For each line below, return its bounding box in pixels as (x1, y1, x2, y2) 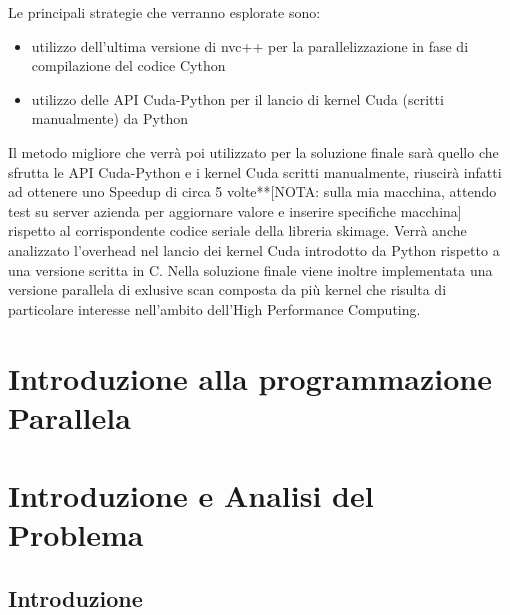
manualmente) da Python (31, 108, 188, 129)
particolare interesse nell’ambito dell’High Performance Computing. (8, 298, 421, 319)
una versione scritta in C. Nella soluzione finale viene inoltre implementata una (8, 259, 493, 280)
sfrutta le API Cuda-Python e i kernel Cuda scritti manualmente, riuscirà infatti (8, 161, 502, 182)
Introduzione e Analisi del (8, 475, 374, 516)
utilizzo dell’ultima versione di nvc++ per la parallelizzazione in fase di (31, 35, 469, 56)
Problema (8, 514, 144, 555)
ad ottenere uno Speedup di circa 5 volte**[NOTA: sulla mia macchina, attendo (8, 181, 497, 202)
